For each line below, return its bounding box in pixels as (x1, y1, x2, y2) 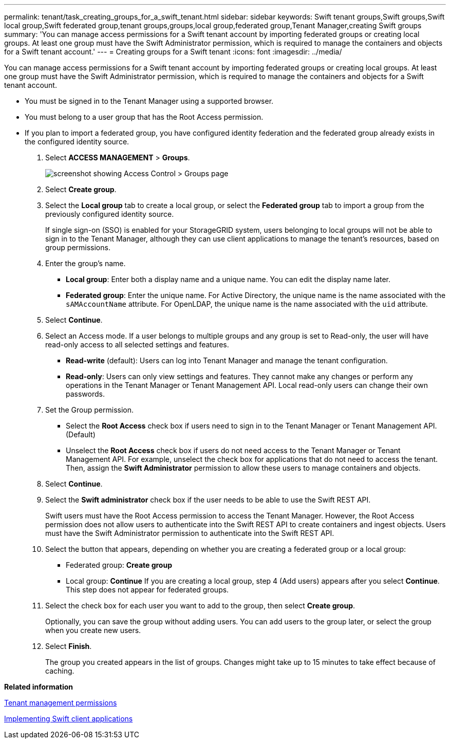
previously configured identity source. (45, 210, 174, 218)
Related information (4, 682, 73, 691)
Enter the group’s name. (45, 259, 126, 268)
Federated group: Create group (66, 561, 173, 569)
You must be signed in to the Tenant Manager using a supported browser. (25, 97, 274, 105)
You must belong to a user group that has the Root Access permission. (25, 113, 264, 121)
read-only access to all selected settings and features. (45, 340, 229, 349)
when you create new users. (45, 626, 141, 635)
